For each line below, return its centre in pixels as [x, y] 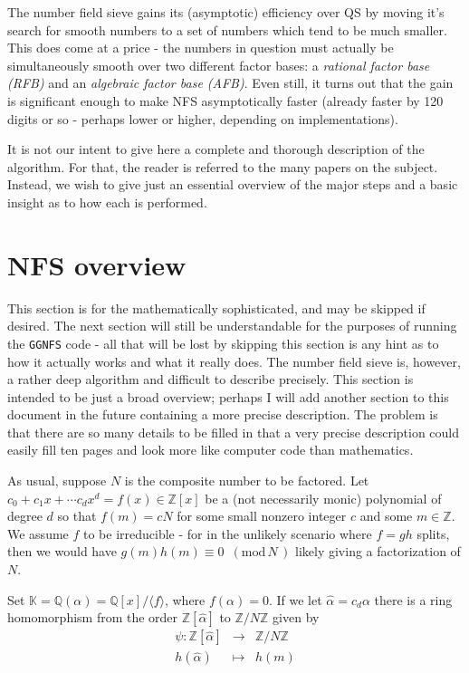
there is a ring [413, 599]
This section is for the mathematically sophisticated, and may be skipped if [216, 308]
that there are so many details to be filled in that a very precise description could [234, 432]
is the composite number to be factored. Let [247, 481]
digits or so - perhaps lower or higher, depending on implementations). [203, 118]
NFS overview [97, 264]
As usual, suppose [57, 481]
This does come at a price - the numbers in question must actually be [201, 48]
